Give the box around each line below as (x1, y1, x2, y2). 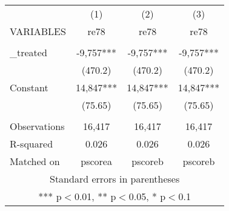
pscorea (81, 154, 112, 168)
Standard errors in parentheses (49, 172, 180, 186)
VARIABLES (10, 24, 66, 38)
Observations (10, 119, 65, 133)
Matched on (10, 154, 60, 168)
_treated (10, 45, 47, 59)
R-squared (10, 137, 53, 151)
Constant (10, 80, 48, 94)
